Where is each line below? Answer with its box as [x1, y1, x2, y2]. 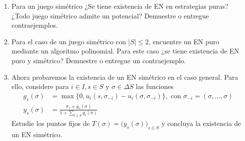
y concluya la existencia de [161, 118, 241, 128]
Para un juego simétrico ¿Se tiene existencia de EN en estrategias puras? [11, 1, 228, 11]
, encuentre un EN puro [148, 36, 219, 46]
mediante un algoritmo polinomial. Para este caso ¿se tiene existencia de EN [11, 46, 239, 56]
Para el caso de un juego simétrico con [11, 36, 126, 46]
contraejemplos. [11, 20, 58, 30]
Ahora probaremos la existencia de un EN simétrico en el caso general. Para [11, 71, 238, 82]
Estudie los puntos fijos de [11, 118, 90, 128]
